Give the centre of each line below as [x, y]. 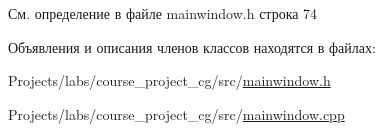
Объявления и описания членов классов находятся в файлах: [192, 46]
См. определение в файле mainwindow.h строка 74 [163, 13]
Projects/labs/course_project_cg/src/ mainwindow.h [169, 80]
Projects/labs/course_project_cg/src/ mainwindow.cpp [176, 113]
